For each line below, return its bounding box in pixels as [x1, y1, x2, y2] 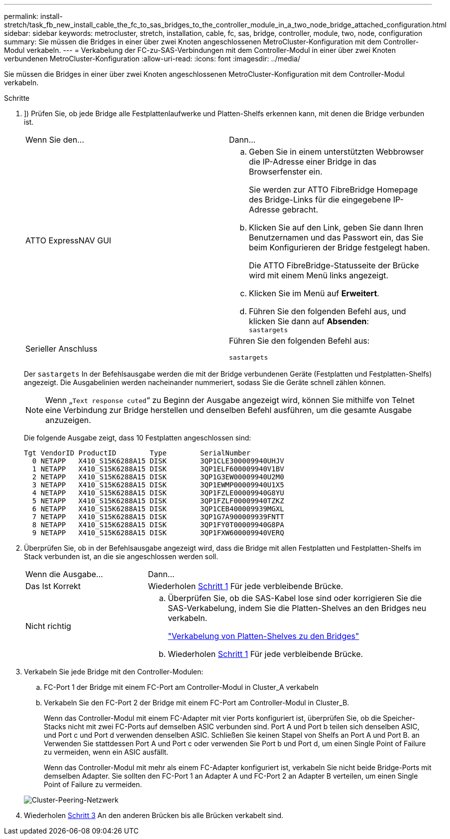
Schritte [4, 94, 30, 102]
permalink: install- [4, 12, 63, 20]
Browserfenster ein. [249, 167, 323, 177]
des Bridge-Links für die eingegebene [249, 195, 391, 205]
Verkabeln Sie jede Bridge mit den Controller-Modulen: [24, 667, 204, 676]
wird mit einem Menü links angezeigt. [249, 270, 389, 280]
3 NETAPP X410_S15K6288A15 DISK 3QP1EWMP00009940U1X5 [32, 481, 284, 489]
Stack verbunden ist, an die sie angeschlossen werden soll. [24, 552, 219, 561]
